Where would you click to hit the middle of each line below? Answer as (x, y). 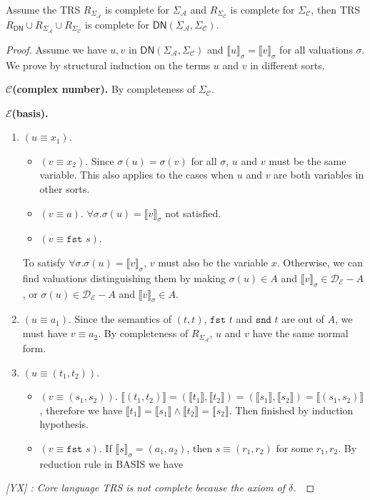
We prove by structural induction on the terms (108, 65)
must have (45, 333)
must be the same (307, 160)
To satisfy (44, 262)
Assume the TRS (43, 9)
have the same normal (300, 333)
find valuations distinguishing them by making (124, 277)
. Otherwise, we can (320, 262)
